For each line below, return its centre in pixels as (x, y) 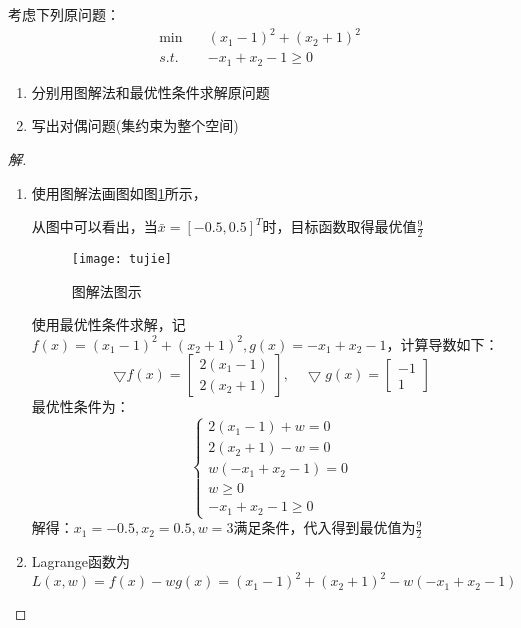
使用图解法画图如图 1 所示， (119, 192)
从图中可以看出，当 (94, 226)
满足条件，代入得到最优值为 (324, 527)
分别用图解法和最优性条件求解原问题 (150, 91)
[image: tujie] (122, 259)
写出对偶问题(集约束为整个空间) (135, 125)
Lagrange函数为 (81, 560)
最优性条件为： (80, 406)
